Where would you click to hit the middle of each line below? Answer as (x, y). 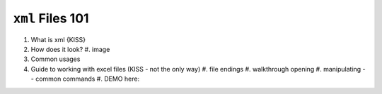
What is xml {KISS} (58, 39)
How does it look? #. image (70, 49)
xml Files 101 (51, 18)
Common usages (56, 59)
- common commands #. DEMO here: (85, 79)
